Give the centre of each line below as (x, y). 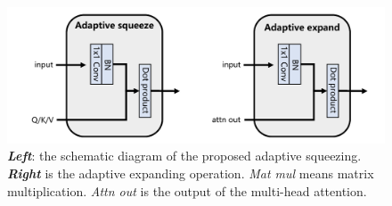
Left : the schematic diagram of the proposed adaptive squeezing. (184, 156)
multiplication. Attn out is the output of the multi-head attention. (187, 190)
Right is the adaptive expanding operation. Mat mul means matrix (191, 173)
